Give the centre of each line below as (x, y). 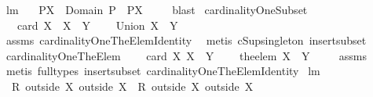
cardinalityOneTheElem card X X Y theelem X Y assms (186, 55)
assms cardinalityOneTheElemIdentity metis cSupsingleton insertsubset (186, 40)
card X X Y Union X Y (97, 25)
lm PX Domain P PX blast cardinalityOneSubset (157, 9)
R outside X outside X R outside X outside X (132, 86)
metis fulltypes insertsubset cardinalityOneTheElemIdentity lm (163, 71)
